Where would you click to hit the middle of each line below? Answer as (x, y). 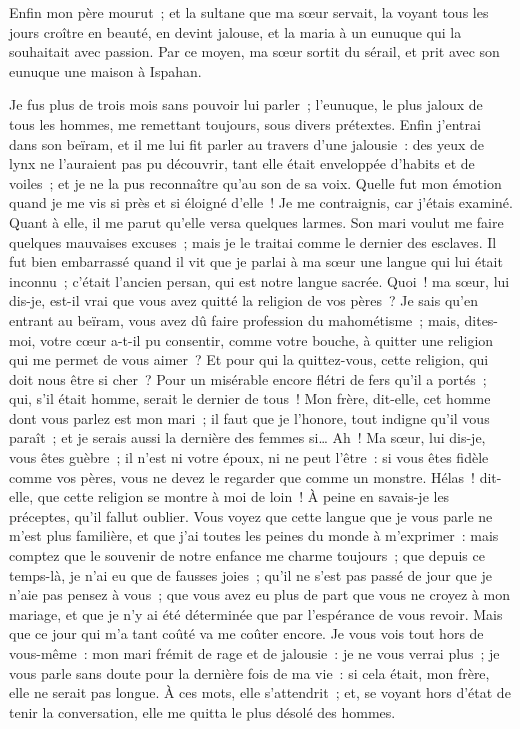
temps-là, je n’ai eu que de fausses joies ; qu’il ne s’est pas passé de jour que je (250, 574)
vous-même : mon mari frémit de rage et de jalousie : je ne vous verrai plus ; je (254, 653)
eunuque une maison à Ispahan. (105, 70)
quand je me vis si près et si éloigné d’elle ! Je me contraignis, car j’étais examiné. (261, 202)
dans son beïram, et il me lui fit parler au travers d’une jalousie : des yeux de (247, 143)
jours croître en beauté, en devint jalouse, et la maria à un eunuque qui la (235, 31)
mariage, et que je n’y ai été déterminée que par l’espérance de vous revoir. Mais (256, 613)
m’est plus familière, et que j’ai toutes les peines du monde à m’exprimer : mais (254, 535)
